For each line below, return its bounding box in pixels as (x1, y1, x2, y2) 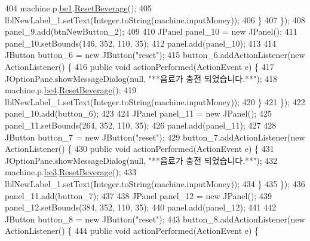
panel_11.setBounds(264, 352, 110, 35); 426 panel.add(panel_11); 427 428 (5, 118, 277, 131)
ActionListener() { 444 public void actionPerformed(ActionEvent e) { (5, 224, 259, 237)
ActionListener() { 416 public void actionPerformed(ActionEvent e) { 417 (5, 60, 274, 72)
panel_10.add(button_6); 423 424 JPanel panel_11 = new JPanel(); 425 (5, 107, 272, 120)
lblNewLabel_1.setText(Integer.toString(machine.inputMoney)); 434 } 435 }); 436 (5, 177, 305, 190)
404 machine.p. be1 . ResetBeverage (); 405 (5, 2, 152, 14)
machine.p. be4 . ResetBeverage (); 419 (5, 84, 137, 96)
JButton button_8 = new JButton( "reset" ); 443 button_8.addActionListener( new (5, 212, 305, 225)
